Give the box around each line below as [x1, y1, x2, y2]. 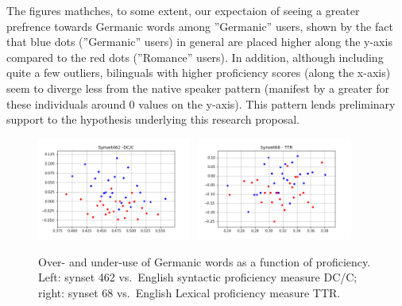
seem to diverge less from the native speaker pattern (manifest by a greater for [6, 79, 390, 96]
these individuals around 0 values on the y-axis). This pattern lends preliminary [6, 95, 396, 112]
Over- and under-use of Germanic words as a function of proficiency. [38, 253, 371, 270]
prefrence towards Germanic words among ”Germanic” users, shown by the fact [6, 17, 393, 34]
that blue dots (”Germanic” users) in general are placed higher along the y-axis [6, 33, 392, 50]
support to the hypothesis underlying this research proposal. [6, 111, 300, 128]
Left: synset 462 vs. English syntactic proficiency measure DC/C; [38, 269, 358, 285]
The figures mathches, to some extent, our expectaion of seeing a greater [6, 2, 360, 18]
